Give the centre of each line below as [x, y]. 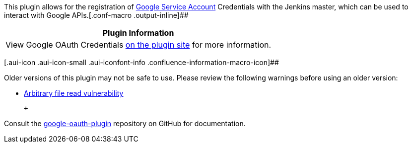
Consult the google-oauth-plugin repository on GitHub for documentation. [125, 123]
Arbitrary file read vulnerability [74, 93]
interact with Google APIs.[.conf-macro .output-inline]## [96, 15]
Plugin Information [138, 33]
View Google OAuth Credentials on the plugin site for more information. [138, 45]
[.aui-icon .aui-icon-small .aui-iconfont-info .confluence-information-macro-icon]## [141, 62]
